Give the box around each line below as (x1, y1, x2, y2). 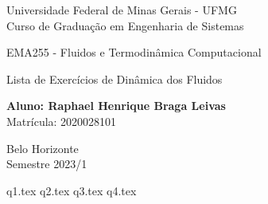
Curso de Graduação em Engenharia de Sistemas (6, 17, 244, 33)
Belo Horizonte (6, 139, 79, 156)
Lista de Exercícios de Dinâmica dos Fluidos (6, 70, 223, 87)
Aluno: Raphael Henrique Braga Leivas (6, 97, 226, 114)
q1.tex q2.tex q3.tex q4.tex (6, 182, 137, 198)
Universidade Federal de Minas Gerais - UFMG (6, 2, 237, 18)
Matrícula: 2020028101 (6, 112, 117, 129)
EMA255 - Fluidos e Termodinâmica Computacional (6, 44, 262, 61)
